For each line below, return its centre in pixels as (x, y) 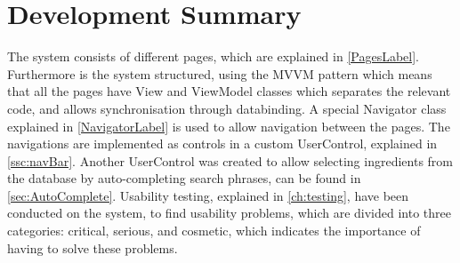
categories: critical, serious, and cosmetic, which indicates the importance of (214, 231)
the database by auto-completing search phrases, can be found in (184, 178)
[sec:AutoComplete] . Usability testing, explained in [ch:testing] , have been (208, 195)
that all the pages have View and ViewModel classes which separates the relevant (229, 91)
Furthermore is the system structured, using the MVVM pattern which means (220, 73)
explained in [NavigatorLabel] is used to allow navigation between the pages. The (229, 126)
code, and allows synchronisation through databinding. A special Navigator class (227, 108)
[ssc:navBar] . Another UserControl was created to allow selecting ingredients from (230, 160)
